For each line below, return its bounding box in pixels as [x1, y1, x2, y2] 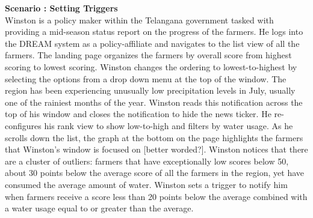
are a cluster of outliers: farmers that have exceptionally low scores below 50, [5, 154, 289, 167]
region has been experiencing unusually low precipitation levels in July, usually [5, 84, 296, 97]
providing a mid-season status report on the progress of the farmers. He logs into [5, 25, 303, 38]
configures [5, 119, 42, 132]
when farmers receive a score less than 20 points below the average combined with [5, 190, 308, 202]
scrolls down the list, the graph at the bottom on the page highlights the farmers [5, 131, 303, 144]
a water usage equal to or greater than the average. [5, 202, 194, 214]
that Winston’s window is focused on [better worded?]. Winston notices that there [5, 143, 308, 156]
